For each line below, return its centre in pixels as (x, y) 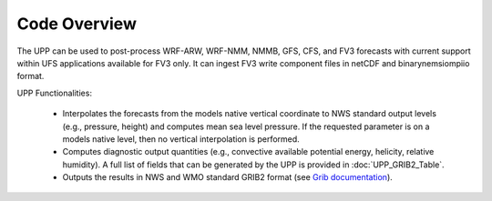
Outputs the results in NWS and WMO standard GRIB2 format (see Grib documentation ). (228, 177)
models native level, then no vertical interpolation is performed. (181, 139)
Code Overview (77, 24)
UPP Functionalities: (55, 93)
